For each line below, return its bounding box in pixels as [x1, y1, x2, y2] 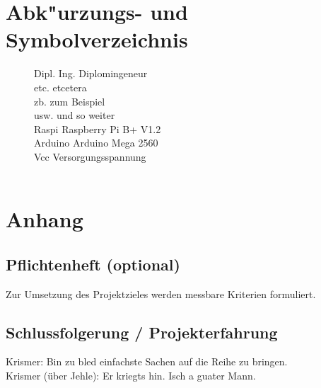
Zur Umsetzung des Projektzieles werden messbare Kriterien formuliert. [6, 286, 316, 301]
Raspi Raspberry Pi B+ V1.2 [34, 121, 161, 136]
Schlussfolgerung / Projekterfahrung [6, 321, 278, 343]
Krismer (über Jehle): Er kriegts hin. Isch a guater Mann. [6, 368, 256, 383]
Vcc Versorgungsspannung [34, 149, 146, 164]
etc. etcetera [34, 79, 87, 94]
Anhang [6, 205, 83, 234]
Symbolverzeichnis [6, 25, 188, 54]
